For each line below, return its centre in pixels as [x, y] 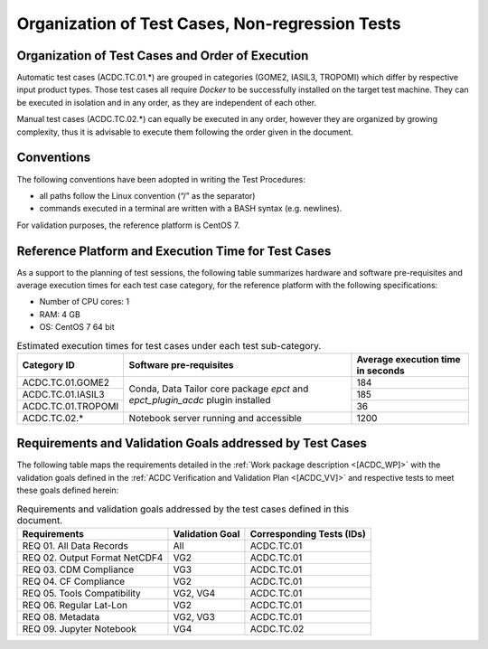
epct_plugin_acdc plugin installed [200, 400]
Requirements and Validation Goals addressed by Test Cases [192, 443]
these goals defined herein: [68, 490]
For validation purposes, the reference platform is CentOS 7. [128, 225]
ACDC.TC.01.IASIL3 [63, 394]
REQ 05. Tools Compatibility [82, 593]
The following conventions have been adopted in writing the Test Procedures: [161, 179]
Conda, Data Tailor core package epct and [219, 389]
